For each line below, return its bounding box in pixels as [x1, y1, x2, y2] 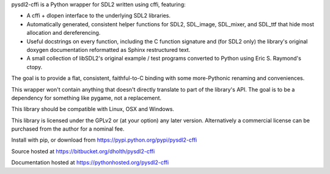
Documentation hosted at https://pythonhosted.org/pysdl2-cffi [11, 159, 169, 166]
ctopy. [26, 63, 43, 70]
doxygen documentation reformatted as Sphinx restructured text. [26, 46, 191, 53]
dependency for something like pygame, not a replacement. [11, 94, 162, 101]
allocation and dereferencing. [26, 29, 101, 37]
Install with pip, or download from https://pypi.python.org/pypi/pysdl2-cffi [11, 136, 197, 143]
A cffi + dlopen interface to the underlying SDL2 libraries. [26, 12, 171, 20]
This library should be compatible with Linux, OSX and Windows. [11, 106, 174, 113]
